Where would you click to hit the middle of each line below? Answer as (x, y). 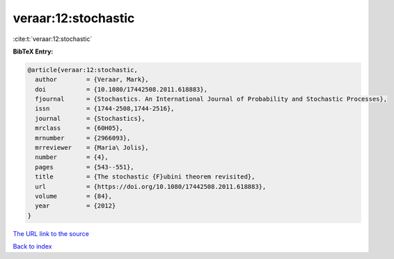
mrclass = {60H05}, (79, 128)
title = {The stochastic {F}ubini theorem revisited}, (145, 177)
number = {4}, (72, 157)
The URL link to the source (51, 233)
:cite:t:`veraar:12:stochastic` (53, 39)
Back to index (32, 247)
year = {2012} (76, 206)
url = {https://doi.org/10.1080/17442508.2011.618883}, (151, 186)
